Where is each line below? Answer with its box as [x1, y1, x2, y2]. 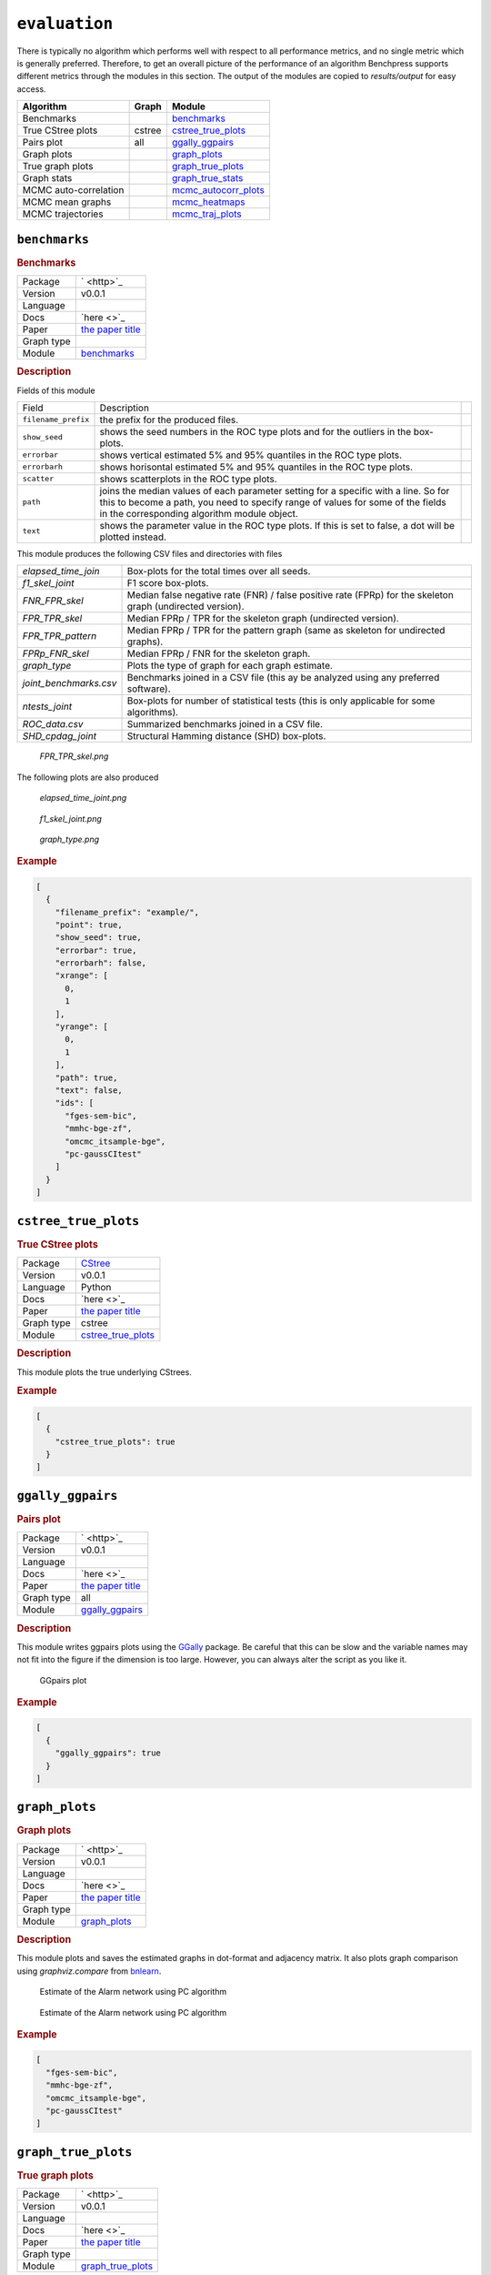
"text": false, [55, 1086, 123, 1096]
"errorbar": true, [55, 945, 137, 955]
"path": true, [55, 1072, 118, 1083]
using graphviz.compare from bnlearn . [16, 1966, 162, 1977]
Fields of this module [16, 385, 95, 396]
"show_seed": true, [55, 933, 143, 943]
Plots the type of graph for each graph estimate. [126, 660, 334, 672]
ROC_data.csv [22, 718, 84, 731]
